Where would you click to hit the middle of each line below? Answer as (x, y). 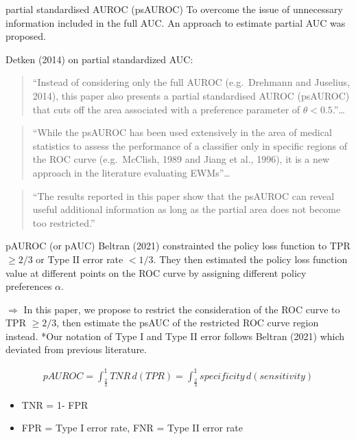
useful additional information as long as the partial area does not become (187, 209)
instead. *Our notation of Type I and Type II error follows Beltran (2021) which (175, 336)
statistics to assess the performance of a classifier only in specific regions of (190, 145)
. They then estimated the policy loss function (250, 259)
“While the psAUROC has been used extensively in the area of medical (182, 132)
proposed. (26, 36)
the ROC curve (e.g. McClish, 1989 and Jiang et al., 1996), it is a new (181, 159)
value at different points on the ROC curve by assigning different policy (156, 272)
